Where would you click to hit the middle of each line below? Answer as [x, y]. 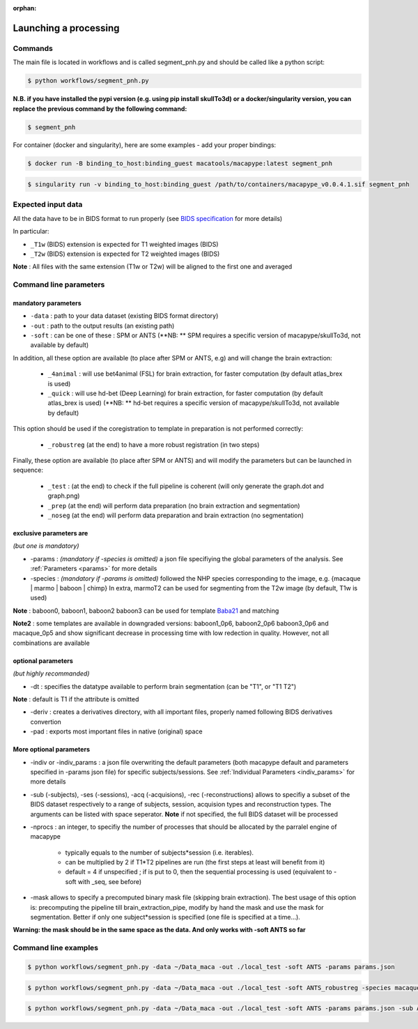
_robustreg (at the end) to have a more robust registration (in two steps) [154, 444]
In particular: [31, 231]
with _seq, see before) [110, 881]
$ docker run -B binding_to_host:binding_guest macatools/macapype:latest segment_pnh [180, 163]
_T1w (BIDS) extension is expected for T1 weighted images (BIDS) [124, 244]
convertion [46, 722]
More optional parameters [52, 749]
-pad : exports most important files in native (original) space [116, 731]
